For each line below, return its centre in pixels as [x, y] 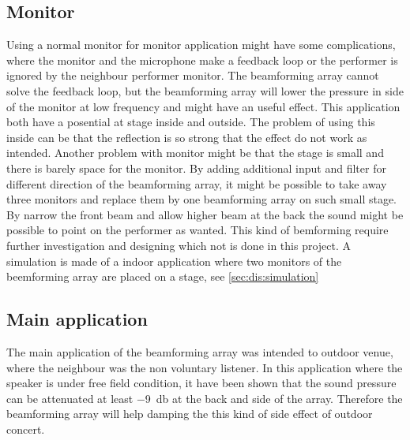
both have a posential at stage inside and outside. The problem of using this [191, 122]
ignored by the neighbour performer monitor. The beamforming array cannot [193, 75]
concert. [26, 429]
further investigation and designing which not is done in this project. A [179, 245]
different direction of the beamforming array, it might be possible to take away [197, 183]
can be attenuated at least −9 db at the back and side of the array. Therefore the [205, 398]
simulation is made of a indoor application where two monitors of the [174, 261]
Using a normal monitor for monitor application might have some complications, [201, 45]
